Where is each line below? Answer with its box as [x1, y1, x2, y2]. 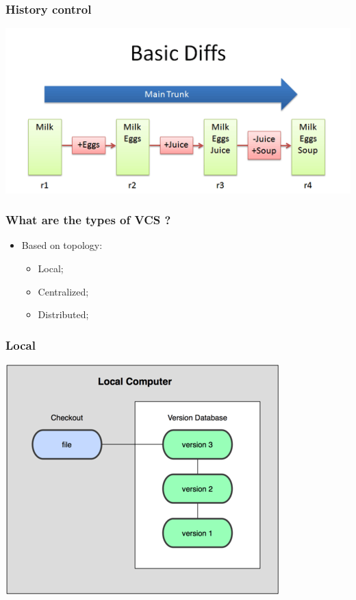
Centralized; [38, 284, 89, 298]
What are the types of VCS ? [5, 211, 171, 228]
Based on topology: [21, 238, 103, 252]
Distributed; [38, 307, 89, 322]
